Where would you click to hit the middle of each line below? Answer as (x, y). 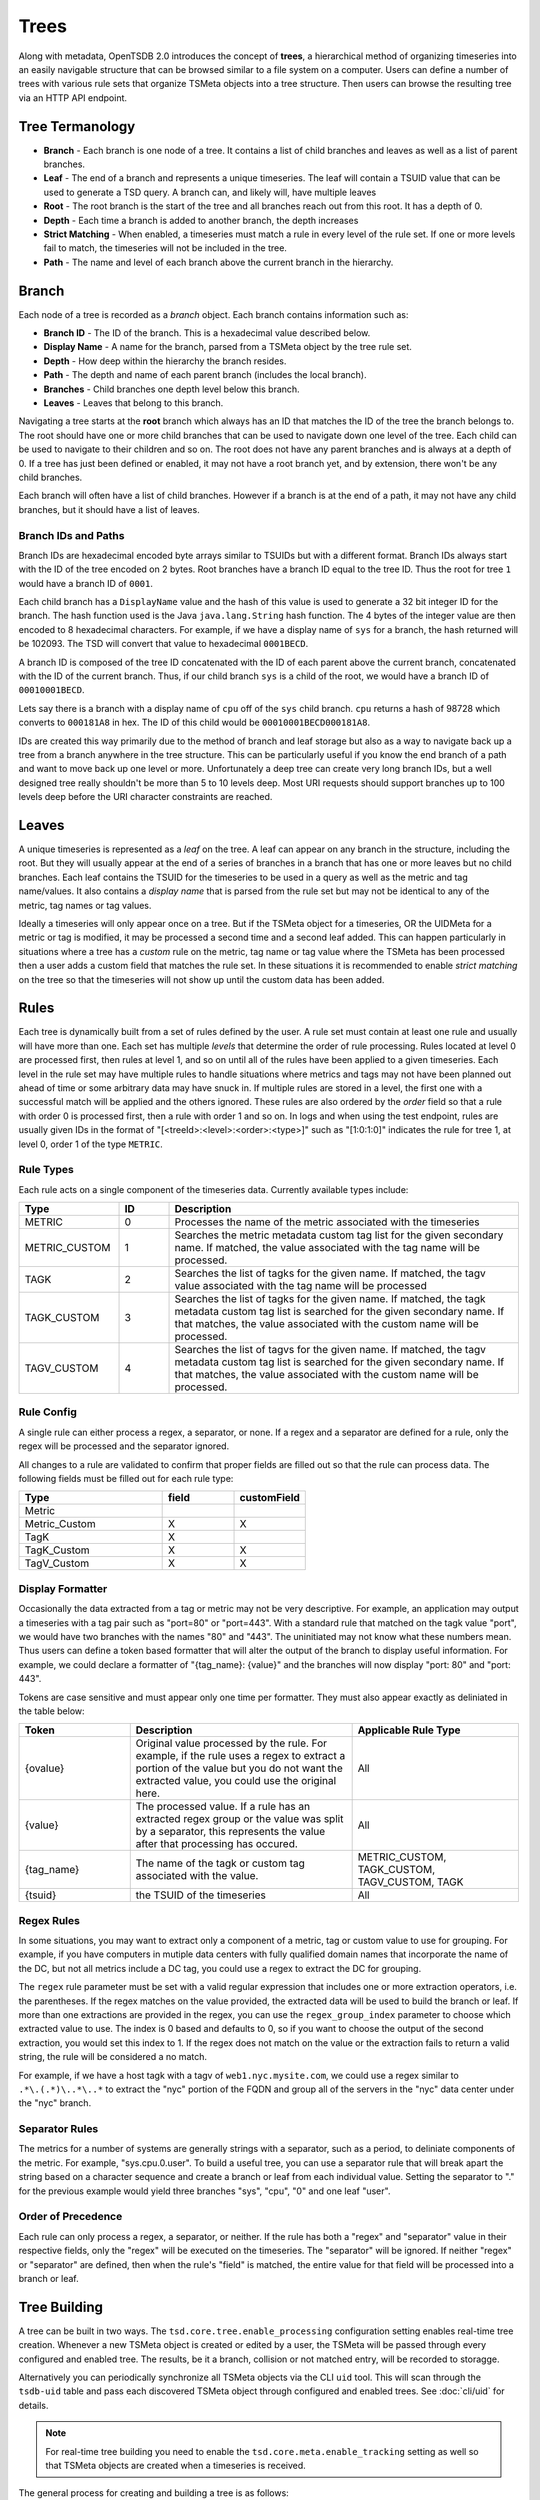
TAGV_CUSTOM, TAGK (410, 1882)
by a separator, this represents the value (230, 1832)
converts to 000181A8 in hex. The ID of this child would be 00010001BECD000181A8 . (194, 722)
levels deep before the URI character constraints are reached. (145, 797)
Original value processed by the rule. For (231, 1743)
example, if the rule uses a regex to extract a (240, 1756)
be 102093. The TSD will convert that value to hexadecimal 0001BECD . (163, 644)
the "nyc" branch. (55, 2103)
